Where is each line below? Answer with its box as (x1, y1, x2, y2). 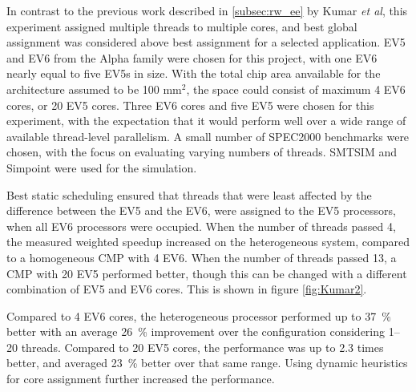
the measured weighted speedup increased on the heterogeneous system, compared (6, 233, 410, 250)
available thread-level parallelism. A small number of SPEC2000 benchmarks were (6, 127, 410, 144)
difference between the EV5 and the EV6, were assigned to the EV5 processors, (6, 202, 397, 219)
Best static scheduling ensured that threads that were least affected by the (6, 186, 372, 203)
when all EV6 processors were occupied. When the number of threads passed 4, (6, 217, 396, 234)
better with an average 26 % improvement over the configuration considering (6, 323, 386, 340)
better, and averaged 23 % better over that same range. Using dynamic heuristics (6, 354, 408, 371)
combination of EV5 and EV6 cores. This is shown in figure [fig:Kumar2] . (6, 281, 367, 297)
